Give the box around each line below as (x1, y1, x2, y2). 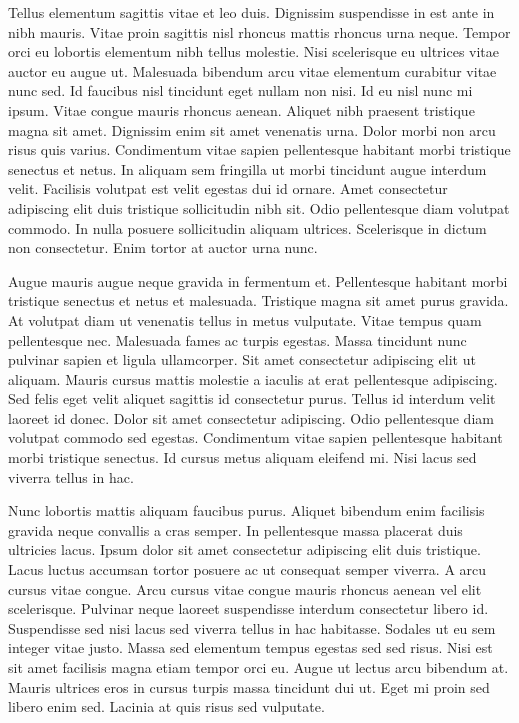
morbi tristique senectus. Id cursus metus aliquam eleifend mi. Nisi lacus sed (8, 447, 477, 468)
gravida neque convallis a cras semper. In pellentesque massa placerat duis (8, 519, 463, 540)
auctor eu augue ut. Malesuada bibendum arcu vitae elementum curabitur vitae (8, 60, 497, 81)
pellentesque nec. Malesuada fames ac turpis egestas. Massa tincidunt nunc (8, 329, 467, 350)
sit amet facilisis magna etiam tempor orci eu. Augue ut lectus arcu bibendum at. (8, 657, 509, 677)
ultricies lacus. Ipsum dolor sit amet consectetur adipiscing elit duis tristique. (8, 539, 481, 560)
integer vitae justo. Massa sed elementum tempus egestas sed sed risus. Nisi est (8, 637, 493, 658)
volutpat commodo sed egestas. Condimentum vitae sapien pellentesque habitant (8, 427, 503, 448)
